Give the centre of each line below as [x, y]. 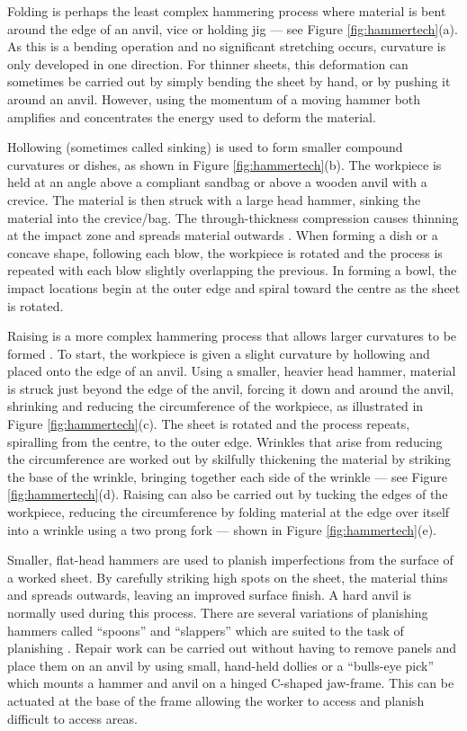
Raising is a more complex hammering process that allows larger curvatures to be [232, 336]
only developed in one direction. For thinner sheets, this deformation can [208, 63]
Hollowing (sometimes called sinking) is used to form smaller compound [205, 147]
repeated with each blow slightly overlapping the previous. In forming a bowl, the [232, 270]
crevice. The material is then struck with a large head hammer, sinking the [214, 199]
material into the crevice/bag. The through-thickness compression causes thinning [233, 217]
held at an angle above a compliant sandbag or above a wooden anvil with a [217, 182]
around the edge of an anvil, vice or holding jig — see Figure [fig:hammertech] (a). [233, 28]
